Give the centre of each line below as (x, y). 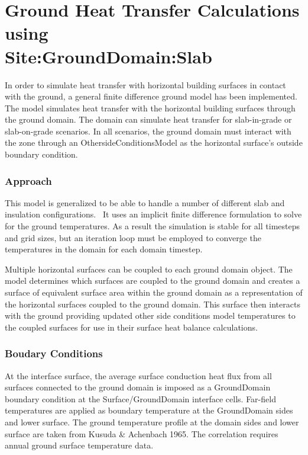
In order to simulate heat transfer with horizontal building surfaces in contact (145, 84)
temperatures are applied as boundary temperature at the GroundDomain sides (149, 410)
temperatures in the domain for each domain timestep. (104, 249)
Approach (28, 180)
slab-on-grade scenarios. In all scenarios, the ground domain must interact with (148, 131)
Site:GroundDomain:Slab (108, 56)
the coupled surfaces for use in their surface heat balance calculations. (131, 327)
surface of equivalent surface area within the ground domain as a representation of (154, 292)
